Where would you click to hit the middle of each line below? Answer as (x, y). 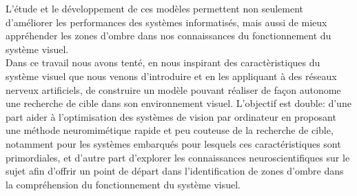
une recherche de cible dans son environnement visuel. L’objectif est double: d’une (178, 103)
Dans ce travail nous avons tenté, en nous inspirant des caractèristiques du (163, 62)
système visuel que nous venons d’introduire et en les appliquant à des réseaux (171, 76)
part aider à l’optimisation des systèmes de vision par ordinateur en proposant (171, 116)
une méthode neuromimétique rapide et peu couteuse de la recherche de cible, (170, 130)
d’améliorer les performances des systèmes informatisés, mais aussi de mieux (166, 22)
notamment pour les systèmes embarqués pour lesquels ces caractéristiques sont (173, 143)
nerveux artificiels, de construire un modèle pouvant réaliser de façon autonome (173, 89)
